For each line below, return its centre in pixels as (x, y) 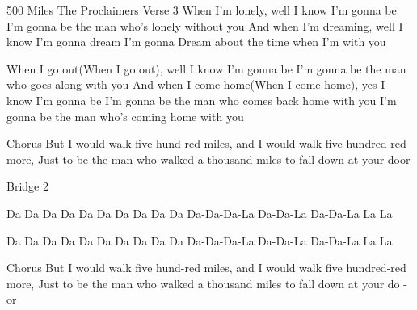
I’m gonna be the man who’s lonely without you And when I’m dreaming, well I (205, 25)
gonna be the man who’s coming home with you (125, 116)
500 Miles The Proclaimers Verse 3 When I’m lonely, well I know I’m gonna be (202, 10)
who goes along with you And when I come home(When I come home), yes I (196, 84)
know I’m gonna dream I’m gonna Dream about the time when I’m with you (196, 42)
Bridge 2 (27, 186)
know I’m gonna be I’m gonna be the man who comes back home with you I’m (202, 100)
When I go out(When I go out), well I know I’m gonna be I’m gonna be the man (206, 68)
